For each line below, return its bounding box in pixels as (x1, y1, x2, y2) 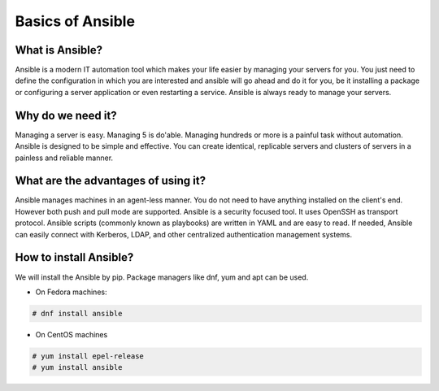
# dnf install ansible (32, 309, 123, 318)
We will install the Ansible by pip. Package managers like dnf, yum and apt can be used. (15, 272, 309, 282)
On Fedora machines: (35, 287, 107, 297)
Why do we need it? (15, 108, 117, 122)
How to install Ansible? (15, 250, 134, 264)
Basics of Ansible (15, 12, 136, 30)
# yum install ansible (32, 363, 123, 372)
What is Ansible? (15, 43, 103, 57)
